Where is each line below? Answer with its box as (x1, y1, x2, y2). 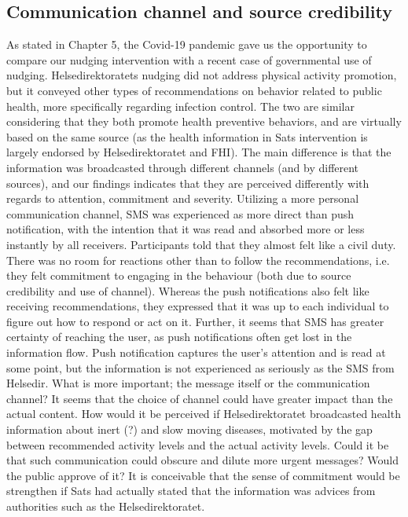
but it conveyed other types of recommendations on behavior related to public (6, 82, 382, 98)
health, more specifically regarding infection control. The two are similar (6, 97, 355, 114)
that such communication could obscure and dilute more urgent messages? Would (6, 452, 399, 468)
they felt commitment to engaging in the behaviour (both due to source (6, 267, 351, 284)
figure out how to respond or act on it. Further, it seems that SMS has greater (6, 313, 384, 329)
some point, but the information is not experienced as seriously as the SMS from (6, 359, 395, 376)
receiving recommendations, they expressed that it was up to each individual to (6, 298, 389, 314)
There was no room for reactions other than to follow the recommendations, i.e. (6, 251, 390, 268)
